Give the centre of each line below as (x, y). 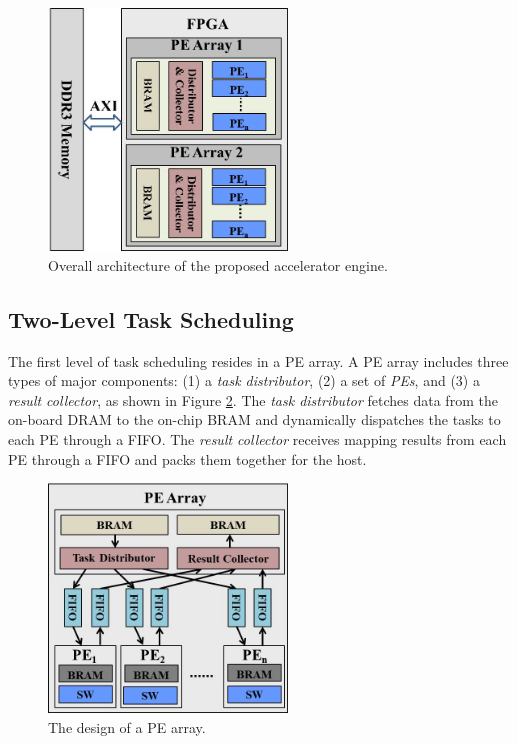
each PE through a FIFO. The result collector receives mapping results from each (257, 438)
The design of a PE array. (127, 727)
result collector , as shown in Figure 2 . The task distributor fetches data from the (253, 399)
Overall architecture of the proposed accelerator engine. (218, 264)
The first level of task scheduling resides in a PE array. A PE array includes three (258, 360)
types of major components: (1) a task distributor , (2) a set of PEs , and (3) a (244, 380)
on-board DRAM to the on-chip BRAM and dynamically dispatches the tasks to (254, 419)
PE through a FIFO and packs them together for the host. (187, 458)
